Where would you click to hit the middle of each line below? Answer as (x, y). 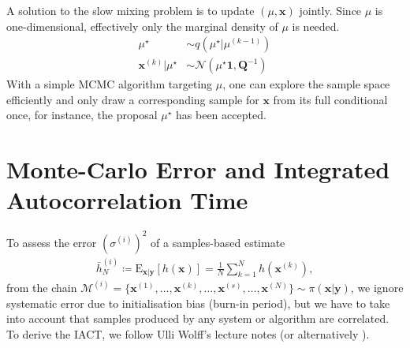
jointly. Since (330, 10)
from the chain (42, 287)
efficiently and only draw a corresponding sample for (133, 99)
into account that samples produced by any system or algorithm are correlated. (198, 318)
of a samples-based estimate (218, 242)
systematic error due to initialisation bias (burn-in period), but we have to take (198, 303)
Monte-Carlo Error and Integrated (198, 169)
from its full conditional (330, 99)
